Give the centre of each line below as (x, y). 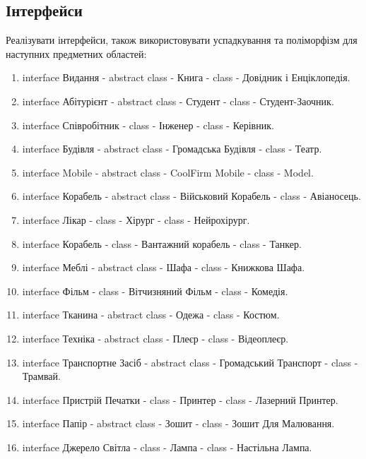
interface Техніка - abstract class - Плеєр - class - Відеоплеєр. (155, 338)
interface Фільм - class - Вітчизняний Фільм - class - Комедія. (155, 291)
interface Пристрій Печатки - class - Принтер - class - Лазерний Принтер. (180, 399)
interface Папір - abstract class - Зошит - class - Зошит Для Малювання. (178, 423)
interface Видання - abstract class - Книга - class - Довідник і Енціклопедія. (186, 77)
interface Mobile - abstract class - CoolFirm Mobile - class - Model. (168, 172)
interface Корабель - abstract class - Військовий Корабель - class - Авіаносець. (191, 196)
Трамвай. (41, 376)
